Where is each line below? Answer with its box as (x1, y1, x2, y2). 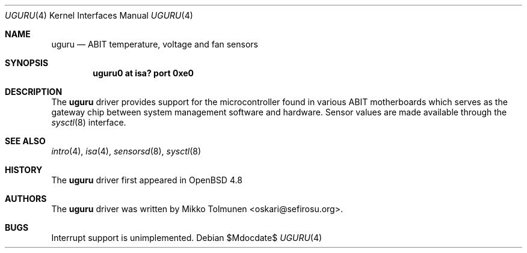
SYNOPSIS (5, 58, 49, 68)
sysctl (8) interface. (51, 117, 126, 127)
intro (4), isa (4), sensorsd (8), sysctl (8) (51, 146, 202, 156)
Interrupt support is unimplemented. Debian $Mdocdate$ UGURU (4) (51, 233, 322, 243)
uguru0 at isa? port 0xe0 (93, 68, 194, 78)
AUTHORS (5, 194, 47, 204)
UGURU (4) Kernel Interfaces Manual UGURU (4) (5, 10, 193, 20)
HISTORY (5, 165, 43, 175)
